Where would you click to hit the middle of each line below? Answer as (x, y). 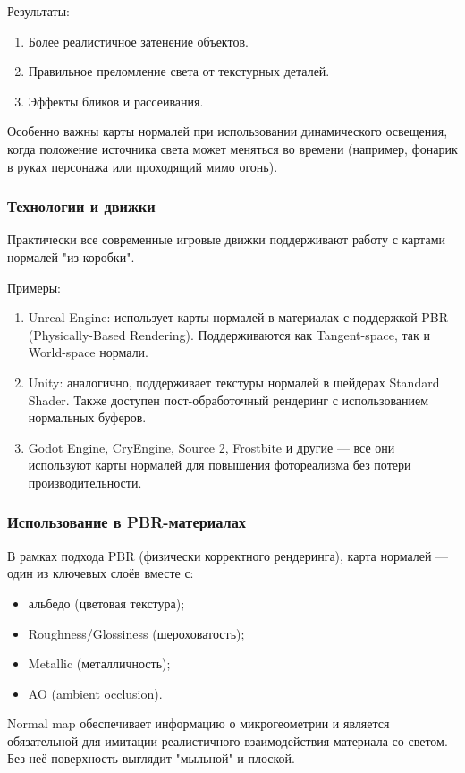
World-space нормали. (88, 352)
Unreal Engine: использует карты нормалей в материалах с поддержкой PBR (238, 317)
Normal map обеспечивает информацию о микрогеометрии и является (199, 723)
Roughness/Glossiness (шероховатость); (136, 633)
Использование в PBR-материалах (127, 522)
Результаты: (39, 11)
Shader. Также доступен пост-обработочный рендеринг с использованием (228, 399)
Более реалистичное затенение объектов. (138, 41)
